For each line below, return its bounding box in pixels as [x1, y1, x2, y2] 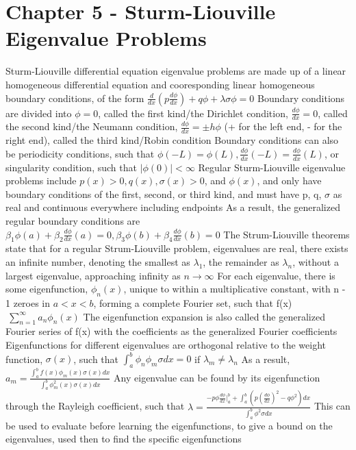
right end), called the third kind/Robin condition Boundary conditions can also [5, 133, 339, 147]
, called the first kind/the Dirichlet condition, [98, 105, 288, 120]
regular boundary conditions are [5, 213, 140, 227]
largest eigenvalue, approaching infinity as [5, 268, 181, 282]
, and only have [257, 173, 322, 188]
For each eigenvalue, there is [217, 268, 335, 282]
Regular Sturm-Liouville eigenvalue [198, 160, 346, 174]
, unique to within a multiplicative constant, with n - [123, 282, 346, 296]
